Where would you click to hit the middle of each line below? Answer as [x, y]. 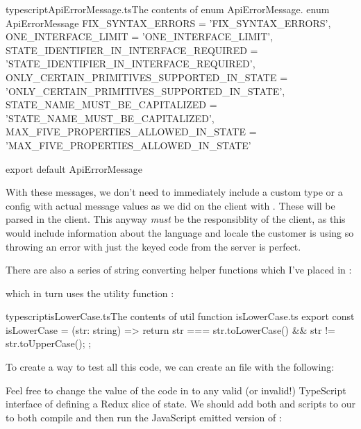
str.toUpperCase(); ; [49, 343]
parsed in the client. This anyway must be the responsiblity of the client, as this [176, 219]
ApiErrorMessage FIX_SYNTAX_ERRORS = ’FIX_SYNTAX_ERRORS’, [168, 23]
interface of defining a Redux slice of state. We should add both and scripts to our [180, 404]
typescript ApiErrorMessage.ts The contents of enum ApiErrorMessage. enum [168, 9]
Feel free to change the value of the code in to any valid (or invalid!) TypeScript [176, 390]
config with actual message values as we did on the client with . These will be [170, 205]
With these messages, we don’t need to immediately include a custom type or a [174, 192]
